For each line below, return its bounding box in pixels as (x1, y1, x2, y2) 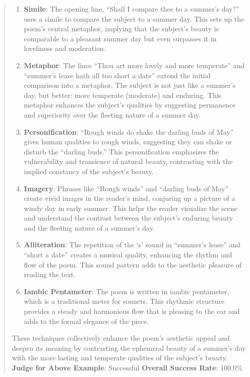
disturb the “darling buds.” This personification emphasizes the (24, 146, 219, 156)
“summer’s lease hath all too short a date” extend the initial (24, 70, 211, 80)
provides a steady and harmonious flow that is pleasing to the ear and (24, 306, 240, 316)
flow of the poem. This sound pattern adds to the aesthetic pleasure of (24, 259, 242, 270)
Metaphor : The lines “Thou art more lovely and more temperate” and (24, 60, 245, 70)
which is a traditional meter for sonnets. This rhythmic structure (24, 296, 224, 306)
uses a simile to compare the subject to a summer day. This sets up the (24, 13, 244, 24)
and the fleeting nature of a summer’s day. (24, 222, 155, 233)
